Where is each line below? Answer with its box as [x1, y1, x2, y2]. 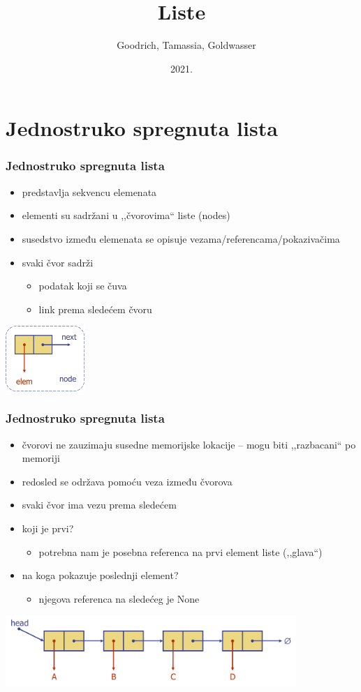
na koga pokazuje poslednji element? [22, 568, 179, 582]
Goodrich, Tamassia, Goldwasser [117, 38, 256, 52]
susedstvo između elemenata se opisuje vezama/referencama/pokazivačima [22, 231, 340, 246]
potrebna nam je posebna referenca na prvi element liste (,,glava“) [38, 544, 323, 559]
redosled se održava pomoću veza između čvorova [22, 474, 233, 488]
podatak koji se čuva [38, 278, 127, 293]
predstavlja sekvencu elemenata [22, 184, 157, 199]
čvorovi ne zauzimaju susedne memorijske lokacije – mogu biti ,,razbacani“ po [22, 437, 356, 451]
